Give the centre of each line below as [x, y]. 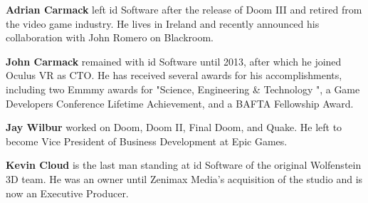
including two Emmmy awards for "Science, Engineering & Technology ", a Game [183, 89]
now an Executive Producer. [67, 193]
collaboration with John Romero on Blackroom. [110, 37]
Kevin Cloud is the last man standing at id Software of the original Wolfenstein [184, 165]
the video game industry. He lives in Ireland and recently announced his [163, 23]
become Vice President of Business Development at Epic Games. [147, 141]
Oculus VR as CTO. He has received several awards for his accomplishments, [174, 75]
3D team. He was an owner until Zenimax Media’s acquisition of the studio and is [184, 178]
